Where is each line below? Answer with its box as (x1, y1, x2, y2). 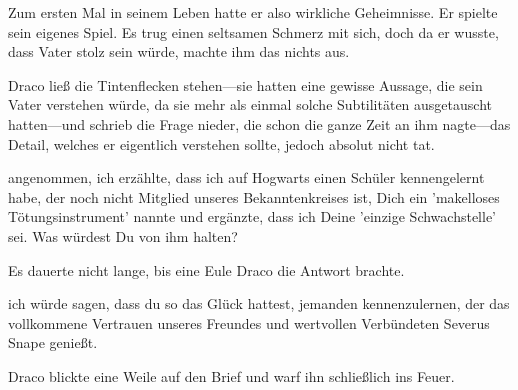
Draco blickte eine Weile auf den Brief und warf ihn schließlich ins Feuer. (8, 365, 455, 386)
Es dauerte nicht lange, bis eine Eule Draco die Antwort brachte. (8, 259, 405, 280)
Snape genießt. (8, 332, 98, 353)
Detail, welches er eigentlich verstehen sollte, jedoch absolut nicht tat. (8, 133, 435, 154)
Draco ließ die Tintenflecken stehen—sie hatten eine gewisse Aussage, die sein (8, 74, 483, 95)
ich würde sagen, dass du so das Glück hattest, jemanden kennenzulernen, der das (8, 293, 510, 314)
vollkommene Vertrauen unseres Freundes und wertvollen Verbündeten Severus (8, 312, 490, 333)
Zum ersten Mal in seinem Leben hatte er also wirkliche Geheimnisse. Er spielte (8, 2, 498, 22)
